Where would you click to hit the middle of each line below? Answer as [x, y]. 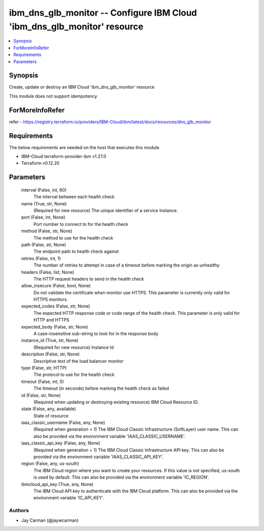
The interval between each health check [74, 197]
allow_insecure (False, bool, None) [56, 286]
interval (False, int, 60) [44, 190]
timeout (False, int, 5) [43, 381]
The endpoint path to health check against [76, 251]
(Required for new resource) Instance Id [74, 347]
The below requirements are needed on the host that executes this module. [85, 147]
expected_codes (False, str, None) [56, 306]
